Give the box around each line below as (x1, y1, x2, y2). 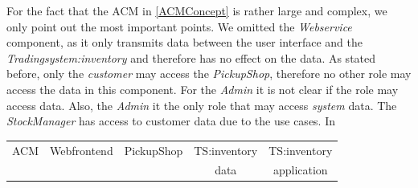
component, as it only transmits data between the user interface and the (6, 34, 363, 51)
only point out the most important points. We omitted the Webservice (6, 18, 352, 35)
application (273, 161, 328, 178)
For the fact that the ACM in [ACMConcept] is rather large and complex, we (6, 2, 387, 18)
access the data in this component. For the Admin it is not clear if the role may (6, 80, 399, 97)
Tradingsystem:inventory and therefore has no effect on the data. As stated (6, 49, 376, 66)
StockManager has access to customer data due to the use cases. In (6, 112, 336, 129)
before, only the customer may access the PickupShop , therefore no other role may (6, 65, 412, 82)
